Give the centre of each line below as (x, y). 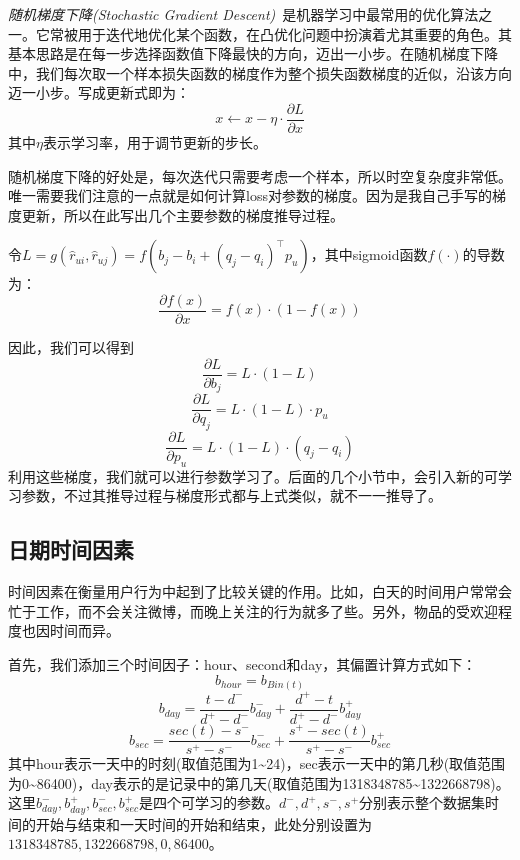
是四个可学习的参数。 (208, 802)
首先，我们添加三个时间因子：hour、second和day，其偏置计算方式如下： (242, 664)
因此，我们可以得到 (71, 347)
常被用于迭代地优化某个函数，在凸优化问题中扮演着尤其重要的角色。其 (280, 33)
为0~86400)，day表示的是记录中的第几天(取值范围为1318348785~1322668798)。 (259, 782)
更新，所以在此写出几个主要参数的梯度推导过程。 (182, 214)
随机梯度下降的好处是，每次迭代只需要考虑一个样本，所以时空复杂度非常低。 (260, 175)
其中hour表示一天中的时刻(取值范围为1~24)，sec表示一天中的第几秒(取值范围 (257, 763)
